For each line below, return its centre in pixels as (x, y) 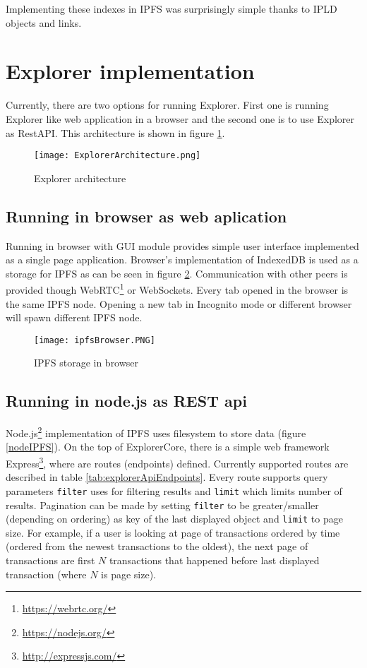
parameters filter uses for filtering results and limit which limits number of (174, 490)
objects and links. (44, 22)
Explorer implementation (130, 71)
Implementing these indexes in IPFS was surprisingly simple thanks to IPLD (172, 8)
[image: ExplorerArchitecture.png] (118, 156)
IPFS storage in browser (86, 363)
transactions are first (50, 560)
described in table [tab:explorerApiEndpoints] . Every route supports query (167, 477)
